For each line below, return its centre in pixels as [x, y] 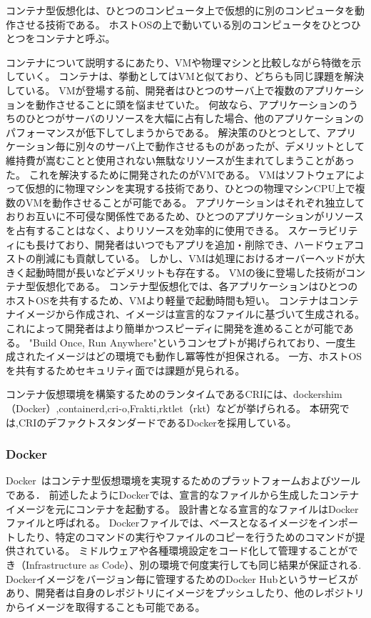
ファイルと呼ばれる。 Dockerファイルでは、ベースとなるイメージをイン [172, 523]
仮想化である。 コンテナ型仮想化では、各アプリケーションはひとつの [197, 286]
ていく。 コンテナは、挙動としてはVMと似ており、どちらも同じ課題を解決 [189, 76]
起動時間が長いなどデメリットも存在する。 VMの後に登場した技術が [185, 272]
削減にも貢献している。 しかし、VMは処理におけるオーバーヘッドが [195, 258]
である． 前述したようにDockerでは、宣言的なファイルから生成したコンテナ [183, 495]
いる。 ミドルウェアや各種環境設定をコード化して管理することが [197, 550]
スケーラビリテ [323, 230]
